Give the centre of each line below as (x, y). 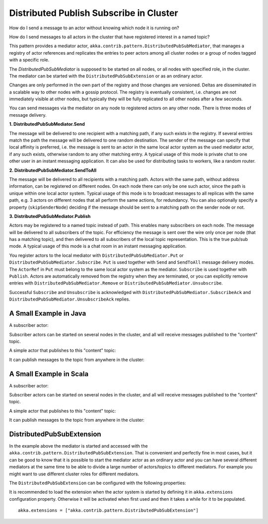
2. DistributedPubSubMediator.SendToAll (53, 170)
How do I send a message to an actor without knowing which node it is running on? (94, 28)
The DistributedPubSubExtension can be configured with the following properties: (98, 483)
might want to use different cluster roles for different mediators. (74, 474)
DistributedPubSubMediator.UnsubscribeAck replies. (70, 299)
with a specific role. (29, 60)
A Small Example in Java (48, 314)
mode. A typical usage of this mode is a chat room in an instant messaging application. (98, 246)
